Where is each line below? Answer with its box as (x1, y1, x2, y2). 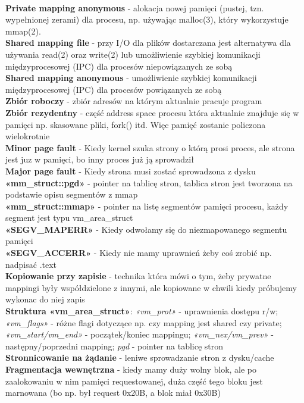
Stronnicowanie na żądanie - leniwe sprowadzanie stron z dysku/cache (5, 351, 274, 364)
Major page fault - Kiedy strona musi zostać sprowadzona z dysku (5, 164, 256, 177)
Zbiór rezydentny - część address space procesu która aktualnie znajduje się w (5, 106, 299, 118)
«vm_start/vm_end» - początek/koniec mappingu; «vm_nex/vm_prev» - (5, 328, 274, 340)
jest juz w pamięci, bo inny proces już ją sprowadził (5, 153, 194, 165)
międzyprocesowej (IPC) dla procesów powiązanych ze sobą (5, 83, 222, 95)
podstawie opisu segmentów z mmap (5, 188, 138, 201)
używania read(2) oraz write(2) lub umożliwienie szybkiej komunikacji (5, 48, 261, 60)
